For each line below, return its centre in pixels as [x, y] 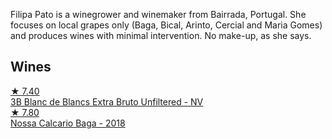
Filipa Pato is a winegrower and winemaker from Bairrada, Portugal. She [158, 14]
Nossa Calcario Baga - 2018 [68, 123]
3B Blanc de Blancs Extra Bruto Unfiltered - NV [107, 101]
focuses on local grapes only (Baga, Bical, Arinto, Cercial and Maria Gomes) [166, 25]
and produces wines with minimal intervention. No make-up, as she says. [161, 35]
